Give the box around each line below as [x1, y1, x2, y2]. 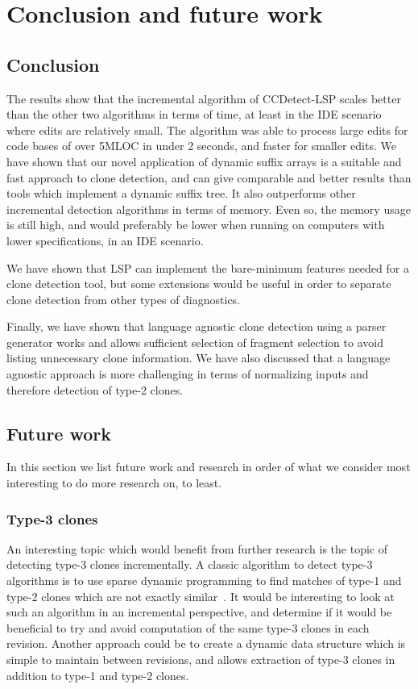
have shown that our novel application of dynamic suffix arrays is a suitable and [6, 152, 402, 169]
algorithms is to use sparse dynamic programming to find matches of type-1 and [6, 572, 402, 589]
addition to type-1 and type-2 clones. [6, 666, 189, 683]
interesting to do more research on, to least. [6, 474, 222, 491]
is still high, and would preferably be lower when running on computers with [6, 216, 385, 233]
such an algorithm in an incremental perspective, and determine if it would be [6, 603, 392, 620]
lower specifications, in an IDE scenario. [6, 232, 204, 248]
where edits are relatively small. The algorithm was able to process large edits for [6, 121, 408, 138]
